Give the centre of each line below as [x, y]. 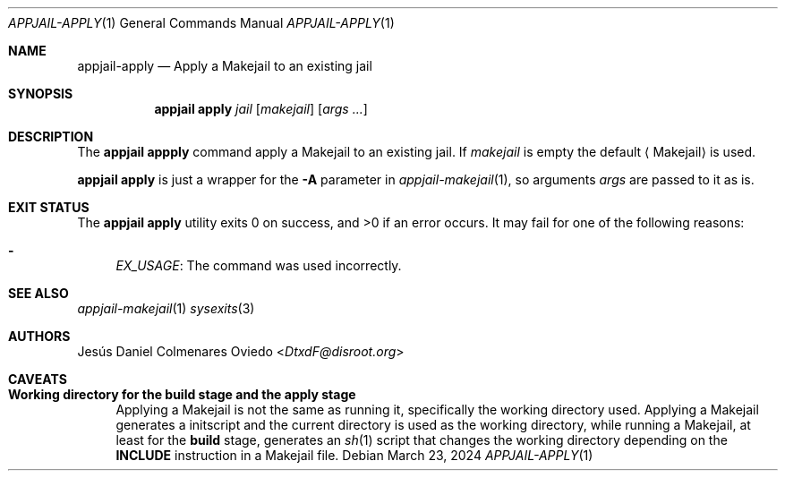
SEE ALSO [38, 293]
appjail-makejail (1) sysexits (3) [166, 308]
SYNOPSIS [41, 94]
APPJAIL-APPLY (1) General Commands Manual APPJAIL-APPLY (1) [201, 23]
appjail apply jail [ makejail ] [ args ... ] [261, 109]
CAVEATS [38, 379]
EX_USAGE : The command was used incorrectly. [259, 265]
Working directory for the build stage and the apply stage [182, 394]
